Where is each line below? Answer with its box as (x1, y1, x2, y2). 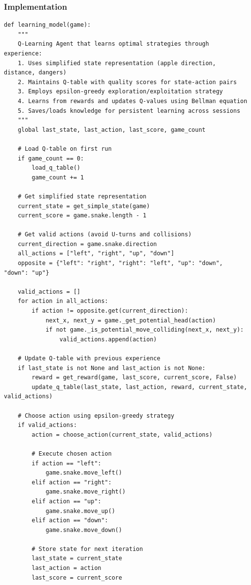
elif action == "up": (32, 497, 101, 505)
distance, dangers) (4, 69, 67, 76)
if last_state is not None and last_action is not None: (17, 364, 206, 372)
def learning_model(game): (4, 21, 91, 29)
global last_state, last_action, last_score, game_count (17, 126, 206, 133)
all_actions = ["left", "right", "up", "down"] (17, 250, 174, 257)
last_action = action (32, 565, 101, 572)
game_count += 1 (32, 174, 84, 181)
